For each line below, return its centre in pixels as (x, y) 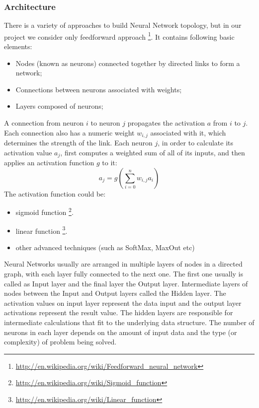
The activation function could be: (55, 193)
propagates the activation (166, 123)
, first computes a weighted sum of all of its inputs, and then (153, 152)
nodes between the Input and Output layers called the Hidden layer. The (115, 293)
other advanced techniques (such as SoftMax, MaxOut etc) (105, 247)
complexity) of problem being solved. (60, 342)
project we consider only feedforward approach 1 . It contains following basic (119, 36)
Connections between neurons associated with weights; (99, 89)
